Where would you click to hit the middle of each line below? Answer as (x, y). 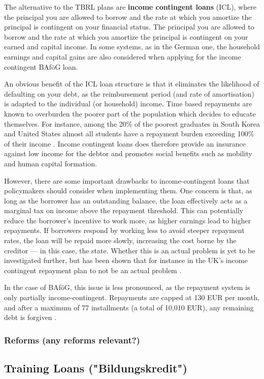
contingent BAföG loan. (41, 66)
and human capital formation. (51, 163)
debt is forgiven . (30, 317)
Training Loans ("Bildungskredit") (96, 368)
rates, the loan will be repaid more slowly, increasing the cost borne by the (120, 240)
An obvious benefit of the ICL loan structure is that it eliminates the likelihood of (132, 84)
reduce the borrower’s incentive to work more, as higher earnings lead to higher (127, 220)
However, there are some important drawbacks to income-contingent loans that (127, 180)
